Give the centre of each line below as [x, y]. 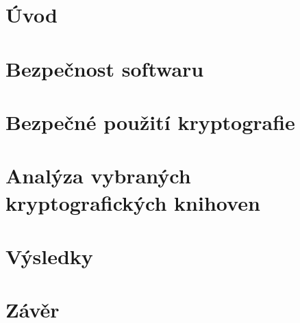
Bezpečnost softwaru [105, 68]
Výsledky [49, 256]
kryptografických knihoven [133, 202]
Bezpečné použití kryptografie [150, 121]
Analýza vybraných [98, 176]
